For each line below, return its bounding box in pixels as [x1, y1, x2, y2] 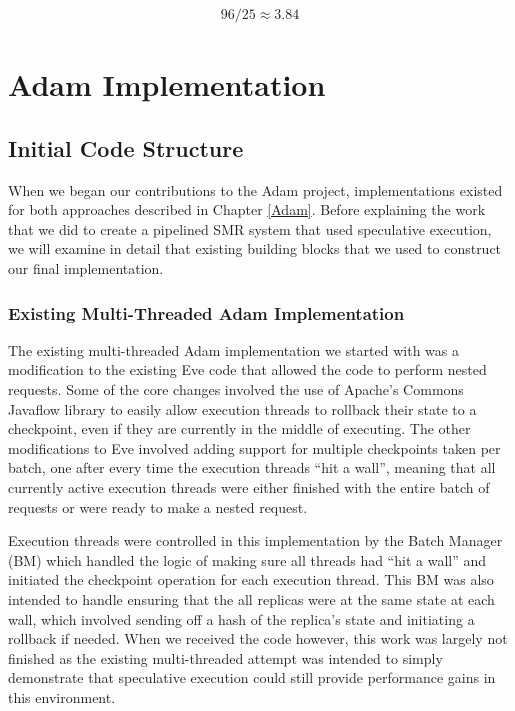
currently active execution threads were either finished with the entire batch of [8, 476, 490, 497]
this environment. [8, 686, 116, 707]
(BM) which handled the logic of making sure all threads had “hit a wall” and [8, 549, 487, 570]
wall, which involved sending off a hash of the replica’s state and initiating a [8, 608, 475, 629]
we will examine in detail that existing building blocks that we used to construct [8, 238, 502, 259]
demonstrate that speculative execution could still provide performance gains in [8, 667, 496, 688]
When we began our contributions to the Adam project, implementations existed [8, 179, 503, 200]
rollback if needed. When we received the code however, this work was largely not [8, 628, 508, 649]
